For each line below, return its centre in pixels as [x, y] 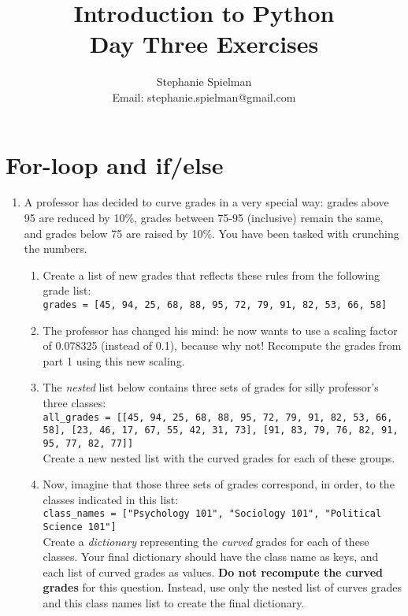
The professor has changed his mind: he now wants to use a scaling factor [220, 330]
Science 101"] [80, 527]
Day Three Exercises [204, 44]
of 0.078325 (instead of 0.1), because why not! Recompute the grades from [222, 345]
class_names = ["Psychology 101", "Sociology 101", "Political [212, 514]
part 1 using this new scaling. [114, 360]
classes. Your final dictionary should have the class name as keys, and [211, 557]
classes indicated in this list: [111, 499]
